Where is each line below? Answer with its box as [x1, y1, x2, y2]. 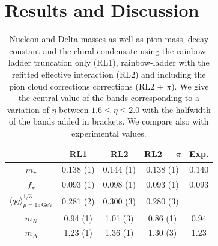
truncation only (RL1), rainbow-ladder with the [34, 56, 210, 69]
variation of [7, 103, 49, 115]
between [59, 103, 89, 115]
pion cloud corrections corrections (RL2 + [9, 79, 164, 92]
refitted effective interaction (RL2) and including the [12, 67, 206, 80]
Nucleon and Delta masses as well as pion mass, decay [9, 32, 209, 45]
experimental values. [71, 126, 147, 139]
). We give [171, 79, 209, 92]
